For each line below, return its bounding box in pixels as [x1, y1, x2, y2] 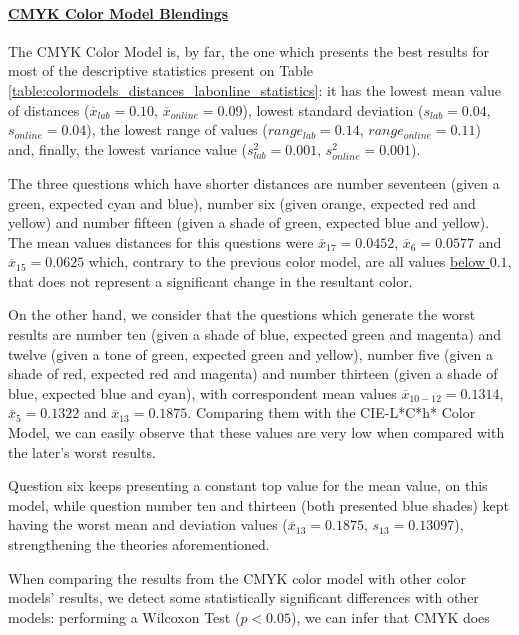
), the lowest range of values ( [86, 119, 268, 140]
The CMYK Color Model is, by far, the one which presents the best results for [8, 40, 489, 61]
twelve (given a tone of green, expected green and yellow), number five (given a [8, 343, 494, 364]
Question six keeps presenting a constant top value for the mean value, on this [8, 475, 488, 496]
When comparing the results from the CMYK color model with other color [8, 567, 467, 588]
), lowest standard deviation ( [242, 99, 424, 120]
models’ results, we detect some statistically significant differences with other [8, 587, 479, 608]
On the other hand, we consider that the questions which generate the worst [8, 304, 476, 325]
